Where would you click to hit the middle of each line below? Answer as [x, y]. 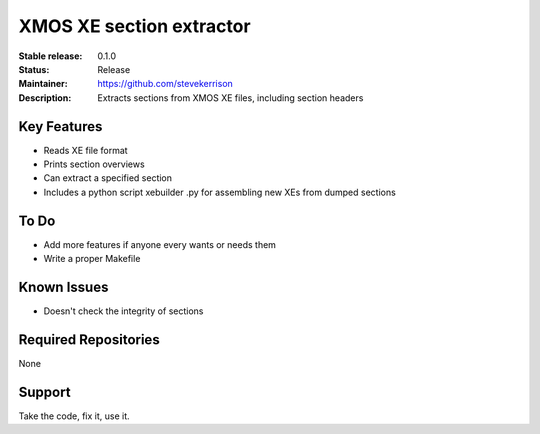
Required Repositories [89, 339]
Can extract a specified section [108, 178]
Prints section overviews [94, 164]
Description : [45, 97]
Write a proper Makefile [92, 259]
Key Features [60, 126]
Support [44, 391]
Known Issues [63, 286]
